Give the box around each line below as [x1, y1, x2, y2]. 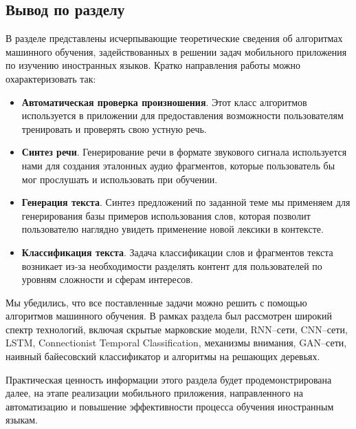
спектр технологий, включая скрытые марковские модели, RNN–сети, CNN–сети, [5, 322, 348, 336]
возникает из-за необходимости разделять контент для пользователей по [21, 258, 322, 273]
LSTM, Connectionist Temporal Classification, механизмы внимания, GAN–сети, [5, 335, 347, 350]
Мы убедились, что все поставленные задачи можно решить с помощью [5, 295, 307, 309]
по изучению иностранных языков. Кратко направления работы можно [5, 58, 300, 72]
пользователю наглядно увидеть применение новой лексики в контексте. [21, 222, 324, 236]
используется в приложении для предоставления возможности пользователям [21, 108, 344, 123]
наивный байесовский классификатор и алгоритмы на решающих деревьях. [5, 349, 320, 364]
